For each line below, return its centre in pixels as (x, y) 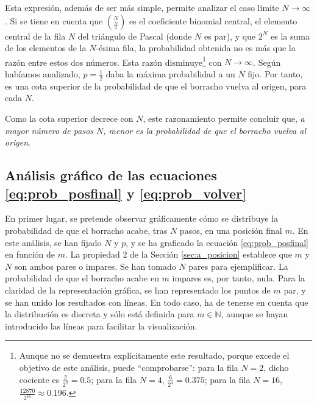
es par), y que (230, 36)
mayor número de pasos (49, 130)
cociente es (39, 379)
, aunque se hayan (255, 314)
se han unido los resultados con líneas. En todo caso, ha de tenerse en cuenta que (157, 302)
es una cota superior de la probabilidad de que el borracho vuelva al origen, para (156, 86)
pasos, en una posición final (231, 231)
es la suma (290, 36)
